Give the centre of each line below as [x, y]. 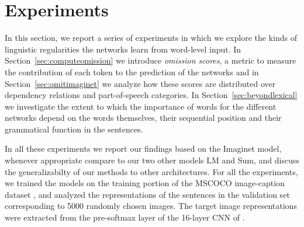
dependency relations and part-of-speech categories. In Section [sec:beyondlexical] [151, 95]
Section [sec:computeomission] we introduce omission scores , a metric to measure [151, 60]
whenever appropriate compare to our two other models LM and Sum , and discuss [152, 160]
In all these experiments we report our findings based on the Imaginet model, [143, 149]
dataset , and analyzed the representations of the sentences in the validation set [147, 194]
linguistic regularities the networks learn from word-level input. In [123, 49]
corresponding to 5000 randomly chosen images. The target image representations [151, 206]
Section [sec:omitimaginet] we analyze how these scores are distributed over [140, 83]
